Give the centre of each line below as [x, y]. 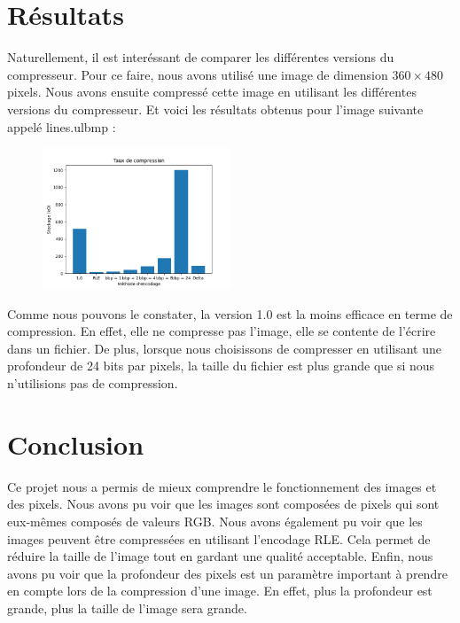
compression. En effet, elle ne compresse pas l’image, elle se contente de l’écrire [222, 331]
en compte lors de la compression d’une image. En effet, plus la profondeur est [220, 591]
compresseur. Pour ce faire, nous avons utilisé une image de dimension [198, 74]
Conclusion [76, 444]
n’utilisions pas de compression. [93, 383]
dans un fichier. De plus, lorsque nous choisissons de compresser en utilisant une [225, 348]
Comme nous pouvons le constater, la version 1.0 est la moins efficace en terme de [230, 313]
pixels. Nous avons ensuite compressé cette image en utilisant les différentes [212, 92]
